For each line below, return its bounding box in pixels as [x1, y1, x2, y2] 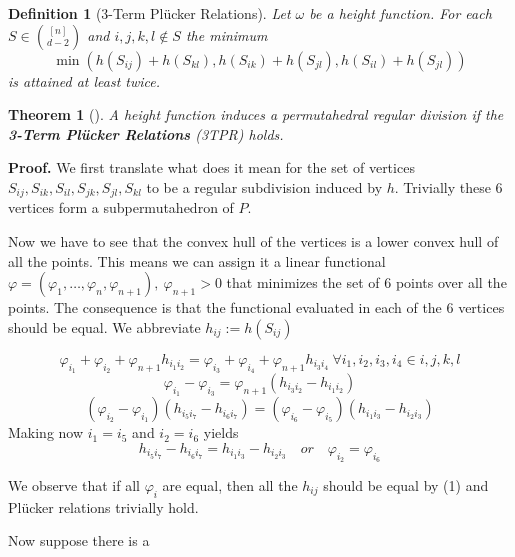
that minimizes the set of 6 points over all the [226, 272, 507, 293]
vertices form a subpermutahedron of [8, 197, 234, 218]
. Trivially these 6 [394, 176, 503, 197]
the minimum [185, 24, 268, 45]
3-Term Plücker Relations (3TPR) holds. [8, 123, 284, 144]
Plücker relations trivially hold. [8, 496, 199, 517]
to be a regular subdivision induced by [146, 176, 383, 197]
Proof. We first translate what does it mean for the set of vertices [8, 157, 415, 178]
